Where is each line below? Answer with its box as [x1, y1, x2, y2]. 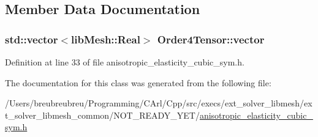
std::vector [5, 31, 58, 46]
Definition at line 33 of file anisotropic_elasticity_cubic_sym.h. [5, 56, 244, 68]
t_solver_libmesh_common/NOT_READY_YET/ [5, 108, 200, 121]
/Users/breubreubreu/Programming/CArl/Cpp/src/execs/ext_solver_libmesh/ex [5, 97, 312, 109]
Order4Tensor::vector [157, 31, 265, 46]
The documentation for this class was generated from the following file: [5, 76, 271, 89]
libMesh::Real [71, 31, 140, 46]
